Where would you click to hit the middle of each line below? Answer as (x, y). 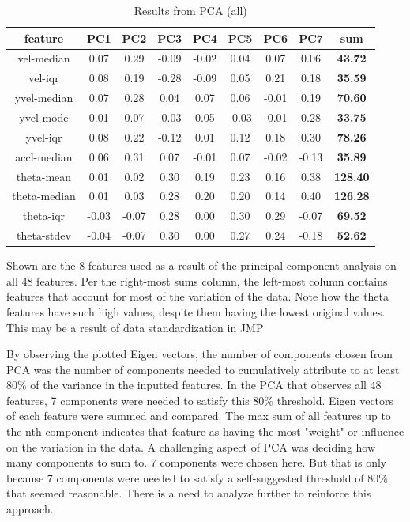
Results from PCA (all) (190, 10)
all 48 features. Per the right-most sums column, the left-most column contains (197, 280)
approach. (30, 509)
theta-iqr (44, 216)
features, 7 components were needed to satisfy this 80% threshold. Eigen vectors (200, 400)
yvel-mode (44, 117)
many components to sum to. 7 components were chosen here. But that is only (197, 462)
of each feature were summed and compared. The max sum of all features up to (199, 416)
